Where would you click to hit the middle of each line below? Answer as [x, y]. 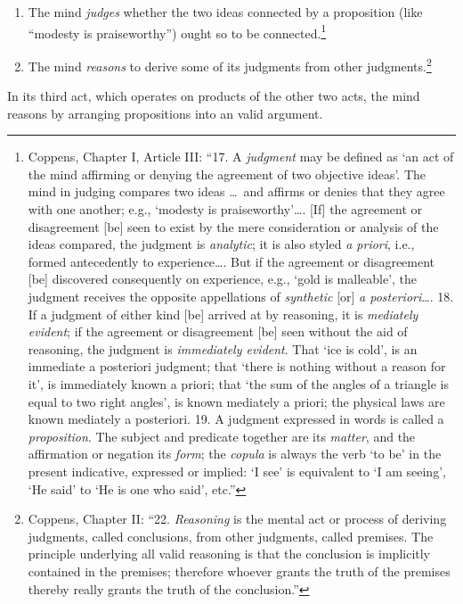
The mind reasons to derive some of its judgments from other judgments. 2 [230, 64]
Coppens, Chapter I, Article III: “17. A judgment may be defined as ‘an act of [241, 157]
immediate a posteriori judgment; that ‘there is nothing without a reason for [237, 366]
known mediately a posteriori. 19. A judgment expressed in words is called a [236, 419]
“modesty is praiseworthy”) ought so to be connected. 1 [177, 31]
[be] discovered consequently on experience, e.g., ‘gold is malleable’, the [223, 279]
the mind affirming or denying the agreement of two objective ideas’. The [227, 174]
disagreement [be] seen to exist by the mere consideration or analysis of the [233, 226]
